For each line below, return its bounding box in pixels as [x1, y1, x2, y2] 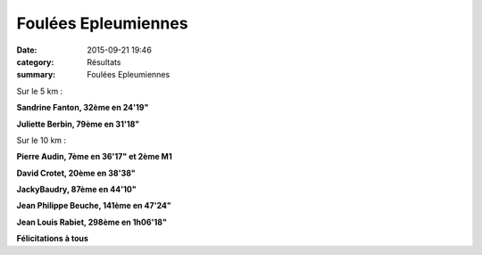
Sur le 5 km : [16, 86, 63, 96]
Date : [16, 45, 37, 55]
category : [16, 56, 54, 67]
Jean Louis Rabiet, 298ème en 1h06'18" [16, 217, 167, 227]
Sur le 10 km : [16, 135, 67, 145]
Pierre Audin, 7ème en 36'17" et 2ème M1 [16, 152, 173, 162]
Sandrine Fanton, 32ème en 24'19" [16, 103, 149, 113]
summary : [16, 70, 56, 80]
